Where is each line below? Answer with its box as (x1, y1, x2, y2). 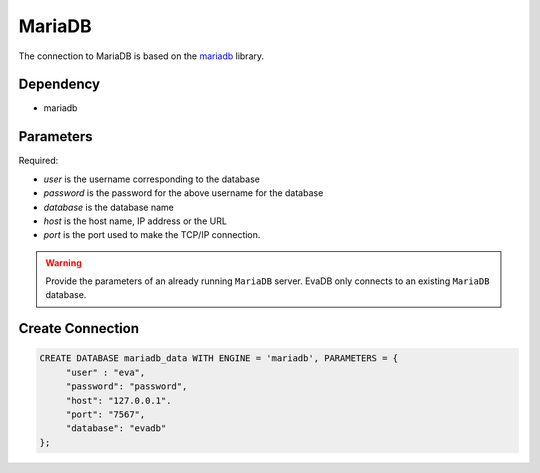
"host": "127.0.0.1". (65, 395, 172, 406)
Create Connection (18, 320, 140, 337)
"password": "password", (65, 381, 188, 392)
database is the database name (43, 201, 175, 213)
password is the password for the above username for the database (43, 187, 324, 199)
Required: (18, 155, 59, 167)
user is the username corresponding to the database (43, 173, 260, 185)
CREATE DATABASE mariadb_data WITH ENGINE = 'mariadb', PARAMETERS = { (39, 353, 399, 364)
